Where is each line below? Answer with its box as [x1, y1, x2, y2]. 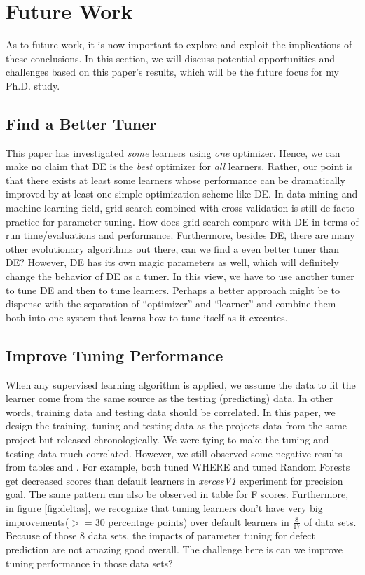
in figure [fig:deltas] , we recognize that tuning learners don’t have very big [6, 500, 323, 515]
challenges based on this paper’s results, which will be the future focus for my [6, 64, 339, 79]
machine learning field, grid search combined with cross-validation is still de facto [6, 200, 354, 215]
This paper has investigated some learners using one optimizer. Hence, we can [6, 145, 340, 160]
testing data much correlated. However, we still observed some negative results [6, 445, 343, 460]
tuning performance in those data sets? [6, 555, 173, 570]
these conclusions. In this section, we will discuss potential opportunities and [6, 50, 336, 65]
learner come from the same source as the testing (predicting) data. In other [6, 391, 333, 406]
